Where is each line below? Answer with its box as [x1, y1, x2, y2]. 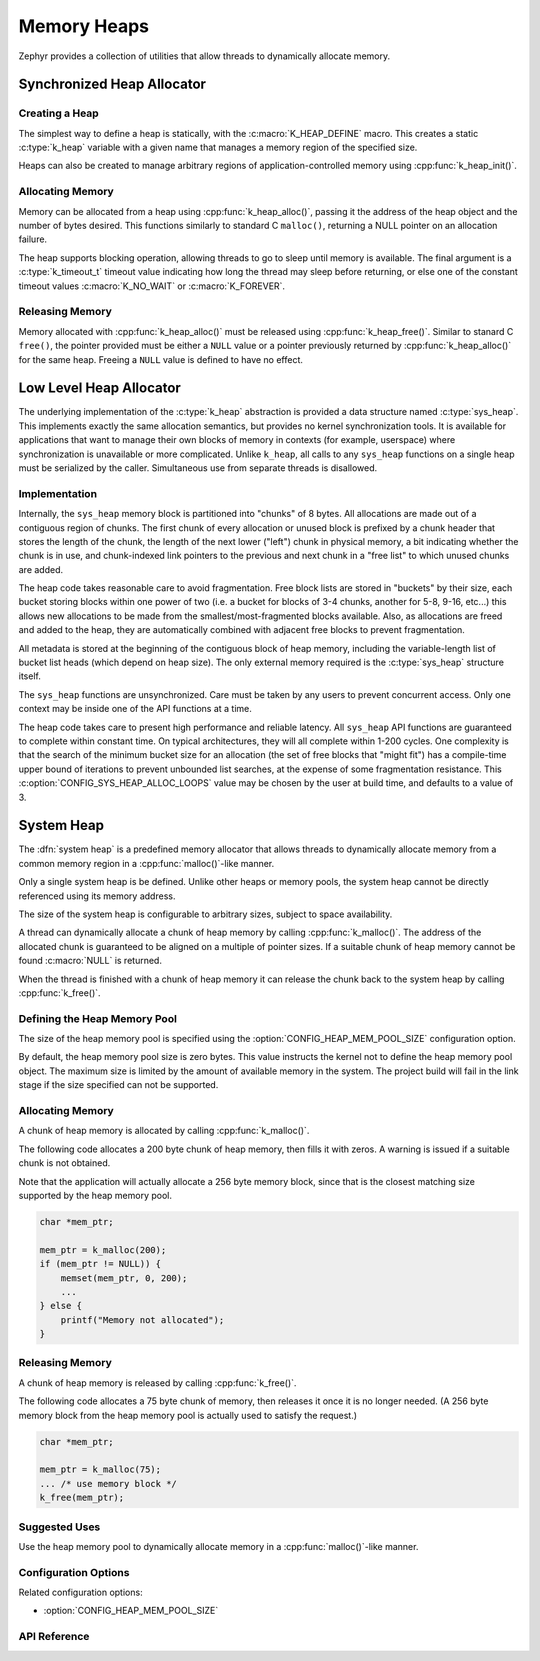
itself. [18, 670, 42, 682]
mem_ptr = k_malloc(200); [39, 1244, 167, 1255]
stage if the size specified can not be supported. [18, 1079, 219, 1091]
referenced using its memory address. [18, 890, 176, 902]
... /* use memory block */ [39, 1478, 177, 1489]
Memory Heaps [18, 15, 150, 37]
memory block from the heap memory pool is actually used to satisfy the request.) [18, 1409, 358, 1421]
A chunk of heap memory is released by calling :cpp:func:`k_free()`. [18, 1376, 297, 1389]
